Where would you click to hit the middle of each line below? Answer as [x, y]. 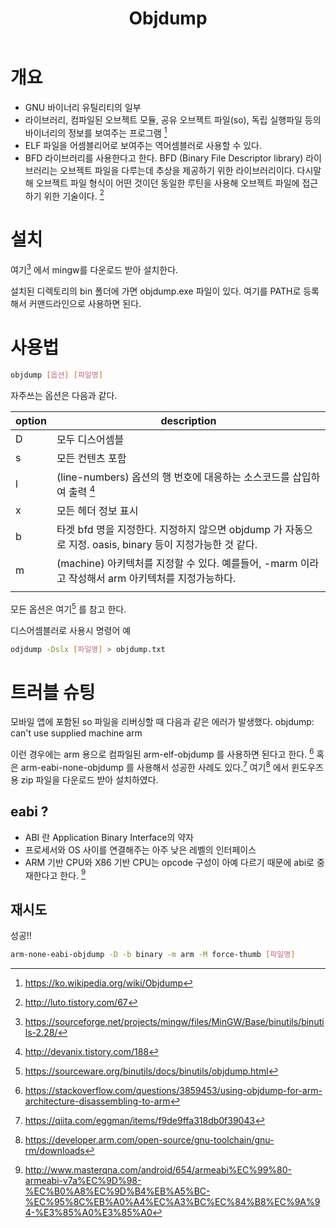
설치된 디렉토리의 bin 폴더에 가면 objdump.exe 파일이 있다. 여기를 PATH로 [156, 291]
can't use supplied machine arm [76, 733]
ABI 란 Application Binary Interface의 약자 [109, 837]
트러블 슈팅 [53, 692]
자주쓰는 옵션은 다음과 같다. [64, 395]
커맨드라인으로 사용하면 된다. [85, 303]
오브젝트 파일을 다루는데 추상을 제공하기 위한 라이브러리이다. [177, 170]
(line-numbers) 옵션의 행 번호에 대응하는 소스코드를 [173, 477]
